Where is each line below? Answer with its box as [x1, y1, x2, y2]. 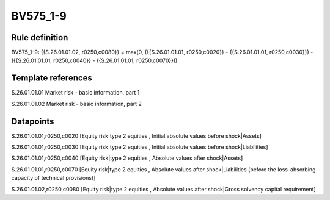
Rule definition [11, 32, 68, 43]
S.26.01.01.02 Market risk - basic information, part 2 [11, 100, 142, 107]
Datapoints [11, 116, 54, 126]
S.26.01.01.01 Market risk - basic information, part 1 [11, 89, 140, 96]
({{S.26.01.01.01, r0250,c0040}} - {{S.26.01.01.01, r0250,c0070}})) [11, 57, 178, 64]
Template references [11, 73, 93, 84]
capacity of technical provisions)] [11, 174, 96, 182]
